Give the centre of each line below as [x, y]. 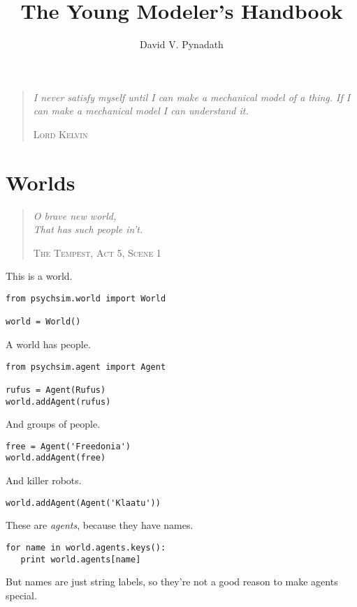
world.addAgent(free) [56, 458]
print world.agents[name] [81, 559]
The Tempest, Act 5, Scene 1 [97, 252]
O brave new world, [75, 215]
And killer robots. [44, 480]
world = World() [43, 322]
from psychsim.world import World [86, 299]
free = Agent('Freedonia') [68, 446]
